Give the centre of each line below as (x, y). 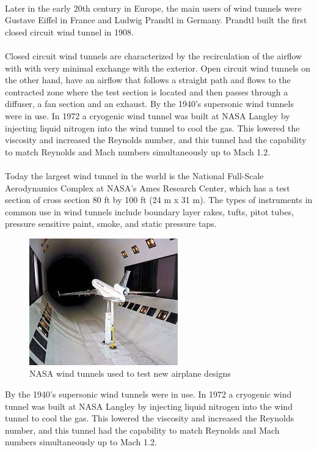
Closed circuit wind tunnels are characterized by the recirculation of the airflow (154, 55)
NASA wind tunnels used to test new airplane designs (130, 373)
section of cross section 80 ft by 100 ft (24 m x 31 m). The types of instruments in (159, 200)
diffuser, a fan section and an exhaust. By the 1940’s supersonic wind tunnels (149, 104)
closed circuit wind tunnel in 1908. (69, 31)
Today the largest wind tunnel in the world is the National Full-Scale (134, 175)
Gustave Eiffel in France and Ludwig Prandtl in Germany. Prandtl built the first (156, 20)
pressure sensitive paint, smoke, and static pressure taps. (111, 224)
